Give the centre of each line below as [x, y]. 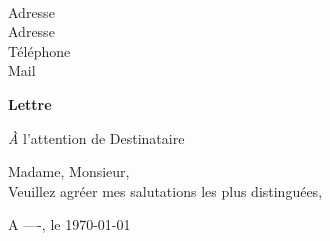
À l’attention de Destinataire [96, 137]
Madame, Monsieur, [69, 171]
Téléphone [39, 50]
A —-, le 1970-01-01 [69, 224]
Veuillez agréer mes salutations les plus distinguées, [165, 190]
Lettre [30, 103]
